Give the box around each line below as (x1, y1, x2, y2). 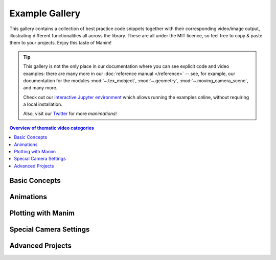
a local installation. (23, 101, 62, 107)
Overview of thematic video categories (9, 125, 95, 131)
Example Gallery (9, 8, 81, 19)
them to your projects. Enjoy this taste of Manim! (9, 40, 112, 46)
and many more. (23, 85, 58, 91)
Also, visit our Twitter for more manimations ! (23, 110, 117, 117)
